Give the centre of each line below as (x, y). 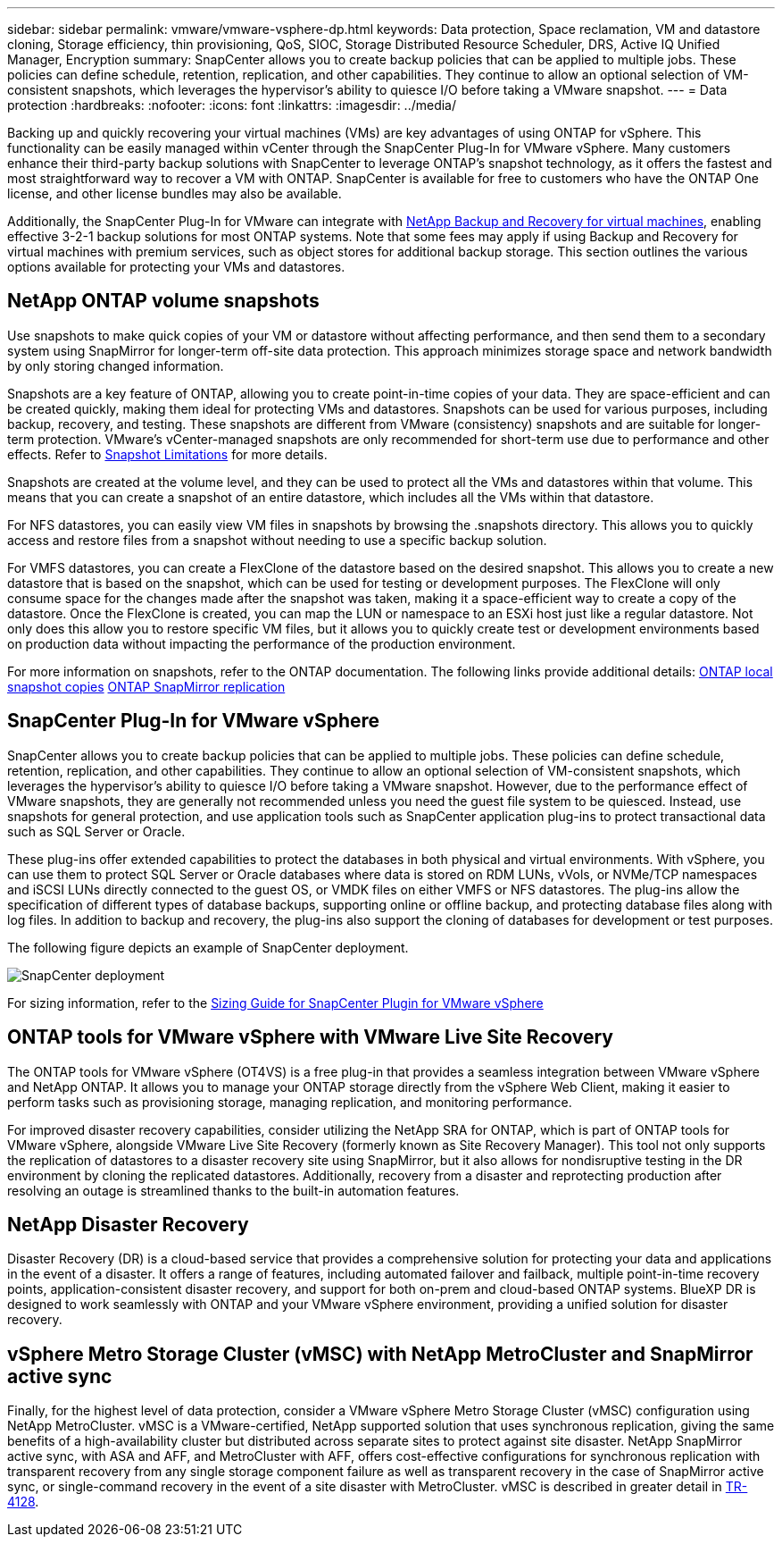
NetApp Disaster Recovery (128, 1224)
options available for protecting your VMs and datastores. (176, 267)
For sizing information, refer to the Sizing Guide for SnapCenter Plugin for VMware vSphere (275, 1003)
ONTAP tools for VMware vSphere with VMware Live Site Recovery (310, 1037)
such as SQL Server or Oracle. (96, 831)
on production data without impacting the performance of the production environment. (262, 643)
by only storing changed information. (116, 365)
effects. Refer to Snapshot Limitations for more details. (167, 454)
